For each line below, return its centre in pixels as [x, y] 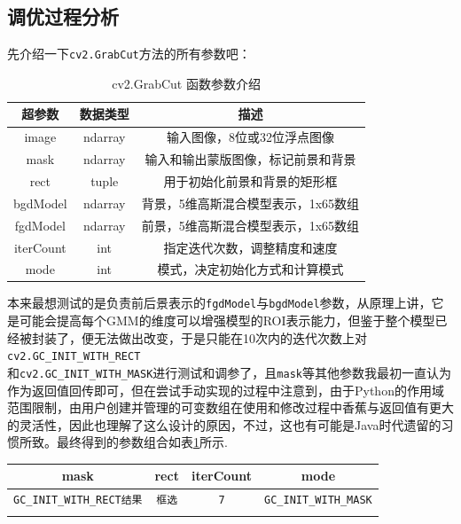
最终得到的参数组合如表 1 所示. [142, 442]
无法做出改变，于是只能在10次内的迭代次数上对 [230, 337]
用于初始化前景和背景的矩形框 [250, 180]
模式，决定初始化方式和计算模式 [250, 269]
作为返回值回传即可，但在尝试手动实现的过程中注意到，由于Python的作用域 [226, 390]
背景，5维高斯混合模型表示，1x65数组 [250, 203]
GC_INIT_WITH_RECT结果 [78, 501]
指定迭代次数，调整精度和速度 [250, 247]
